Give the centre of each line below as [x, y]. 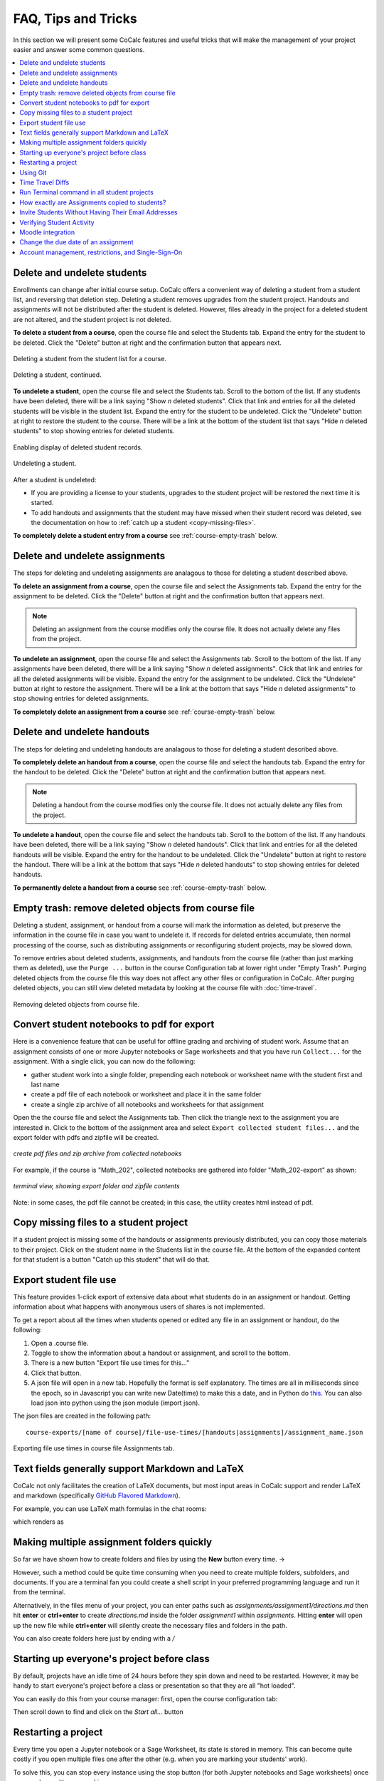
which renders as [38, 1522]
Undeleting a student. [45, 464]
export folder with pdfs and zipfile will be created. [86, 1137]
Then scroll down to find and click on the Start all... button [98, 1712]
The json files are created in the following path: [82, 1416]
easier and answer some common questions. [79, 49]
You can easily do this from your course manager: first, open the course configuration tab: [145, 1698]
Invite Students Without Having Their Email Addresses [98, 212]
